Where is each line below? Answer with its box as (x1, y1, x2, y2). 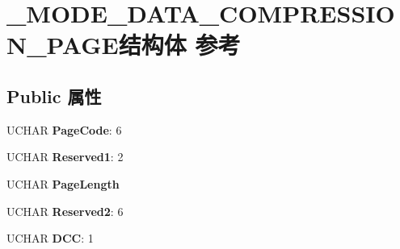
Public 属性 (6, 83, 102, 108)
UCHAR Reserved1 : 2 (6, 148, 124, 165)
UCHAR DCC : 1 (6, 230, 94, 247)
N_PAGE (6, 28, 119, 61)
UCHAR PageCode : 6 (6, 121, 122, 138)
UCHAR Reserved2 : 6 (6, 202, 124, 219)
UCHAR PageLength (6, 175, 120, 192)
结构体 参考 (118, 28, 241, 61)
